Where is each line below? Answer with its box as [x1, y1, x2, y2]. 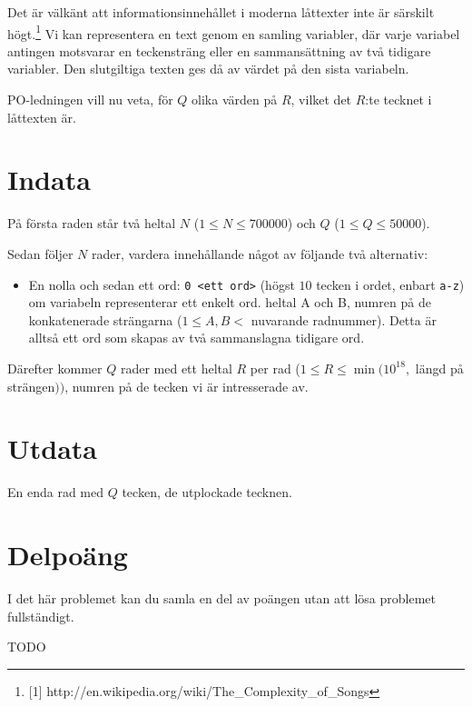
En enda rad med [7, 483, 104, 502]
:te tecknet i [365, 90, 432, 109]
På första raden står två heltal [7, 214, 176, 233]
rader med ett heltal [120, 358, 232, 377]
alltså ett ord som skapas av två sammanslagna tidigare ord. [28, 328, 365, 347]
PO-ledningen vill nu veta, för [7, 90, 173, 109]
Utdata [7, 430, 98, 467]
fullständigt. [7, 606, 74, 625]
